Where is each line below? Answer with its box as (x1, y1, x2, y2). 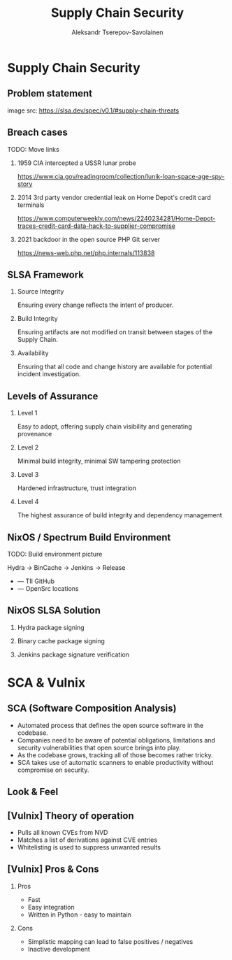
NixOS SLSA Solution (7, 605, 101, 617)
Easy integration (27, 903, 75, 911)
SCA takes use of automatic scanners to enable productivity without (17, 758, 214, 766)
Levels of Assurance (7, 390, 99, 402)
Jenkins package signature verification (17, 650, 129, 659)
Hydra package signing (17, 623, 85, 631)
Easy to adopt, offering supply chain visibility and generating (17, 422, 192, 431)
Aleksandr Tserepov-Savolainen (71, 28, 164, 36)
